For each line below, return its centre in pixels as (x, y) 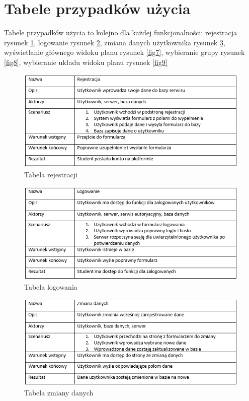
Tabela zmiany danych (59, 392)
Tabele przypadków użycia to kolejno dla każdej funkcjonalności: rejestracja (121, 32)
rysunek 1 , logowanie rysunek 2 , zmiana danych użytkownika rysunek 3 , (115, 42)
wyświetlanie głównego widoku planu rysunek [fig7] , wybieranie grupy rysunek (124, 52)
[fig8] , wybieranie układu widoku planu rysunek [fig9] (86, 62)
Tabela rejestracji (51, 174)
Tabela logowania (51, 286)
